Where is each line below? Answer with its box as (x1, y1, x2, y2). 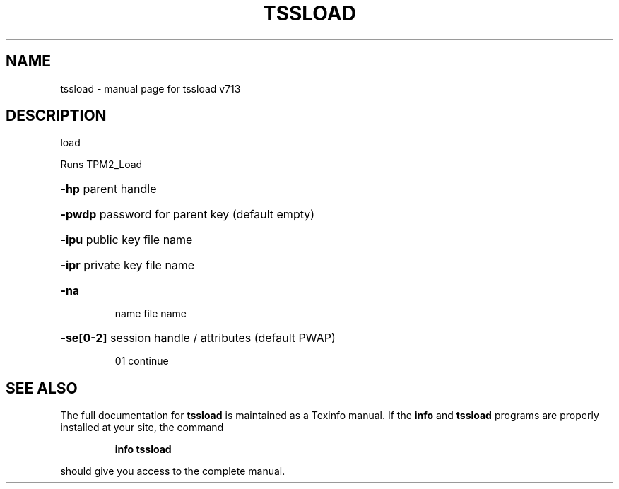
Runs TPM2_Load (60, 158, 143, 171)
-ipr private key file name (60, 258, 195, 273)
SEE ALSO (6, 379, 78, 397)
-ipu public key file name (60, 232, 193, 247)
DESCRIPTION (6, 107, 107, 125)
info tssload (114, 443, 172, 456)
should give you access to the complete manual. (60, 465, 285, 478)
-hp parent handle (60, 182, 157, 196)
